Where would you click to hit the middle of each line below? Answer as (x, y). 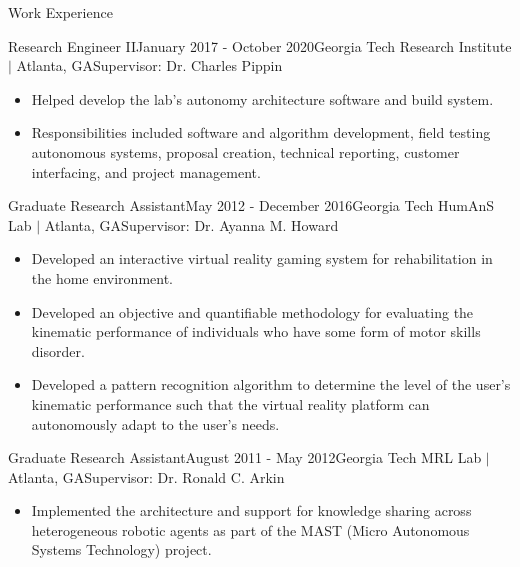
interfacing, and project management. (146, 171)
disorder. (58, 350)
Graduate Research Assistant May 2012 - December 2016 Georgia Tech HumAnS (251, 205)
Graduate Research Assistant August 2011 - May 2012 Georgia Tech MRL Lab (245, 457)
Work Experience (60, 12)
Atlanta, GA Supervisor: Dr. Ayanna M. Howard (191, 224)
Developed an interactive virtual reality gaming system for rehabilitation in (262, 258)
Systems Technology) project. (121, 549)
